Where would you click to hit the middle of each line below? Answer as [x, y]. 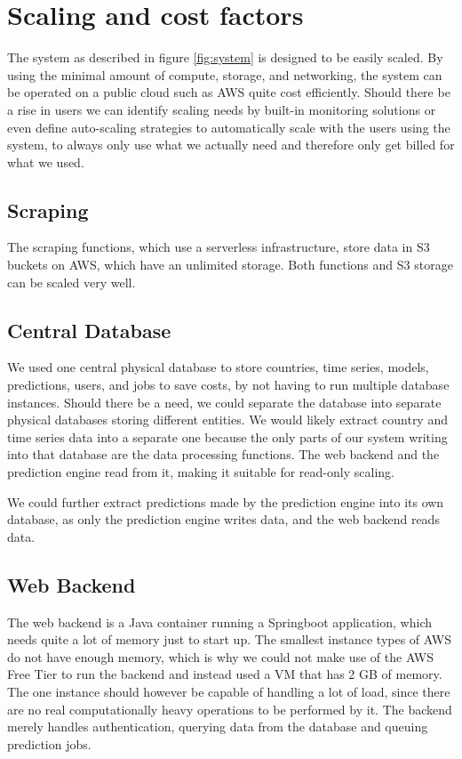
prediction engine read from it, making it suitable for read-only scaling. [201, 472]
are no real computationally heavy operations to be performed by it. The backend [230, 709]
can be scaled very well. [72, 282]
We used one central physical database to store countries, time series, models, [218, 367]
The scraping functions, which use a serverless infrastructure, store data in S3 [219, 247]
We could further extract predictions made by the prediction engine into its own [226, 501]
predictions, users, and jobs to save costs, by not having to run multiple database [228, 385]
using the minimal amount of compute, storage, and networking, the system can [225, 74]
